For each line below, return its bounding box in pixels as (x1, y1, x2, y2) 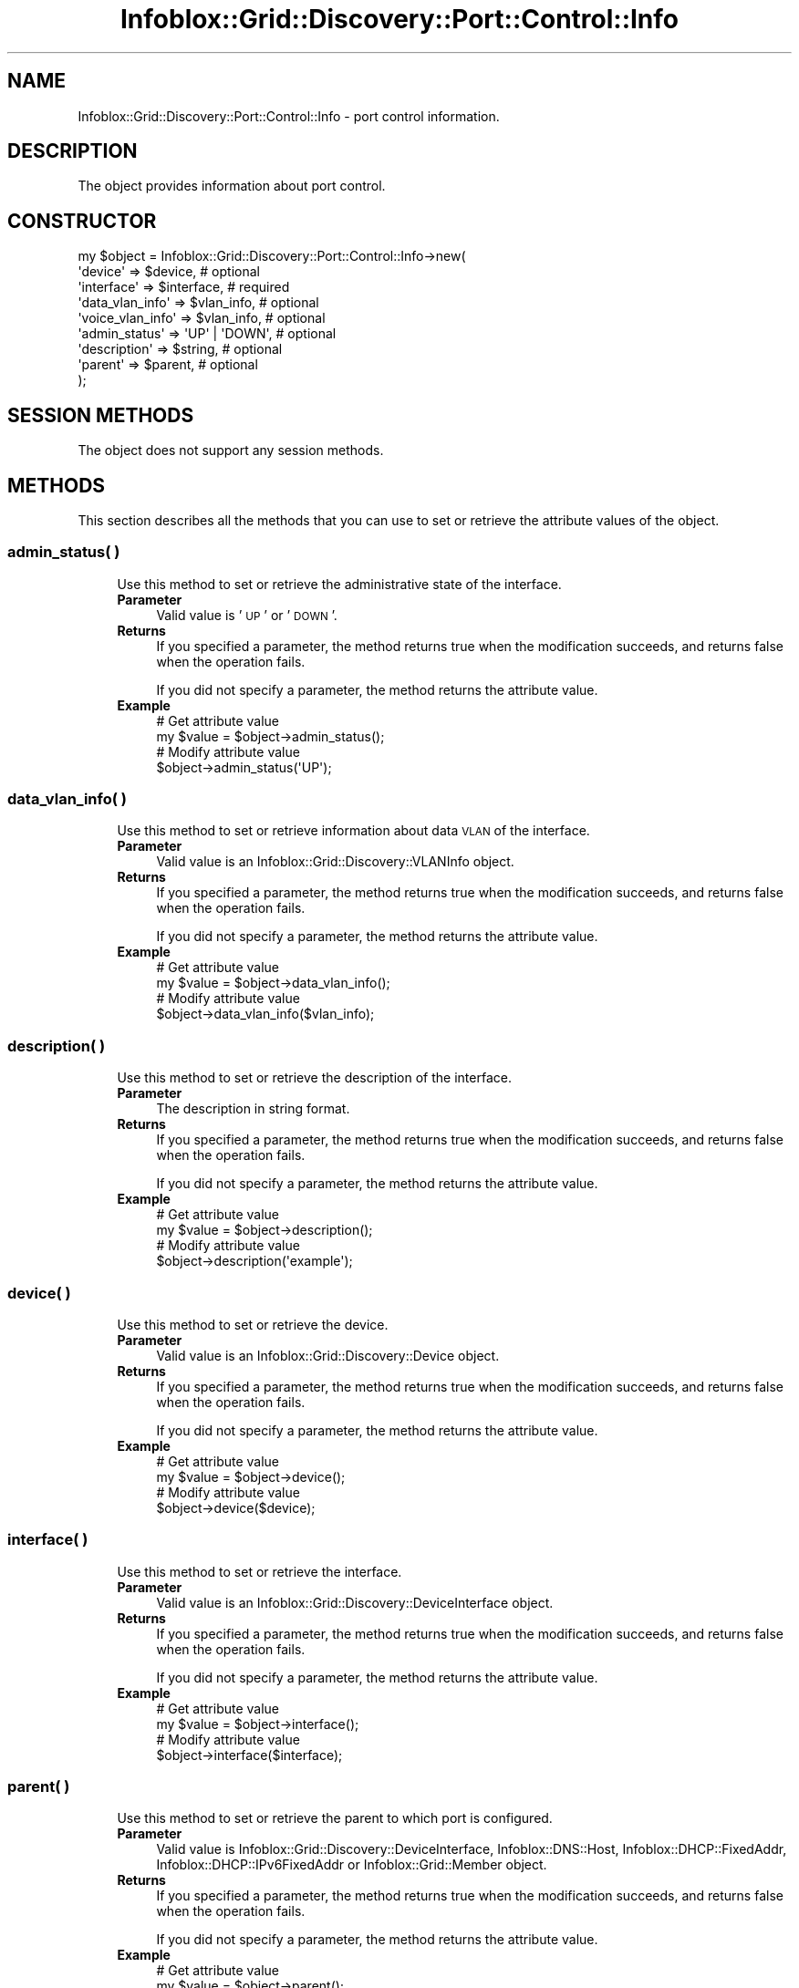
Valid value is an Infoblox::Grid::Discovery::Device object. (156, 1347, 500, 1363)
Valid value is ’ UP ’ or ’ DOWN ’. (156, 606, 337, 623)
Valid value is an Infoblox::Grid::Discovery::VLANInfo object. (156, 854, 514, 870)
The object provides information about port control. (78, 178, 386, 194)
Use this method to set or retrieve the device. (117, 1316, 389, 1332)
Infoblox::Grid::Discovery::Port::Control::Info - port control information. (78, 108, 500, 124)
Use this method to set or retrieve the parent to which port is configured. (117, 1810, 553, 1827)
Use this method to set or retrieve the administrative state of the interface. (117, 575, 562, 592)
